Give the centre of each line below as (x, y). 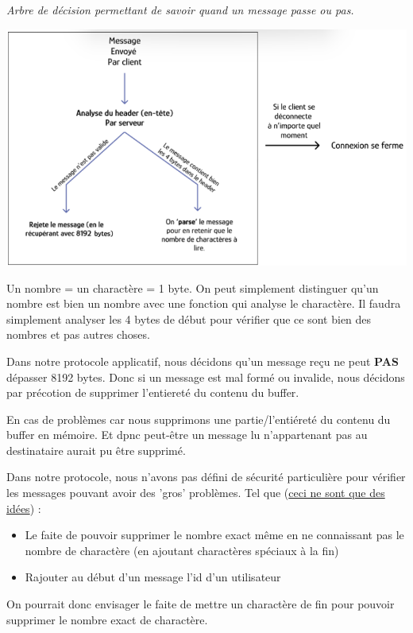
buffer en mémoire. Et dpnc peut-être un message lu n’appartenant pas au (187, 435)
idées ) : (24, 508)
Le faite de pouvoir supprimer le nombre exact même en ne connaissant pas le (214, 535)
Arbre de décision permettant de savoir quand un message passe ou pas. (180, 10)
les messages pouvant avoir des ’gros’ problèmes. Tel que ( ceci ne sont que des (196, 493)
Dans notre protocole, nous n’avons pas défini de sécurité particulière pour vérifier (206, 477)
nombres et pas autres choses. (78, 334)
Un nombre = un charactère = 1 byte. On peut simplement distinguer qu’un (193, 287)
